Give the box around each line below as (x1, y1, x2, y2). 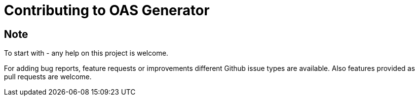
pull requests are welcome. (4, 72, 92, 81)
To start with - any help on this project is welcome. (4, 49, 168, 58)
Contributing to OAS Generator (4, 2, 210, 19)
